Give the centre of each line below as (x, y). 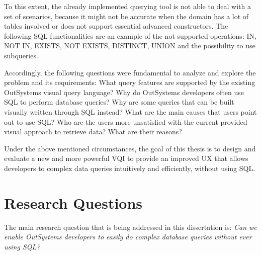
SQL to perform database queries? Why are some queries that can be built (119, 102)
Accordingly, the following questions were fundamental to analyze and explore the (130, 72)
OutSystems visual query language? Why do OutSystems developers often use (124, 92)
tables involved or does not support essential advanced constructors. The (116, 26)
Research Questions (73, 202)
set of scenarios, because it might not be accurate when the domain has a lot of (126, 16)
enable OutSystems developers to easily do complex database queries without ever (128, 237)
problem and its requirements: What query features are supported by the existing (130, 82)
